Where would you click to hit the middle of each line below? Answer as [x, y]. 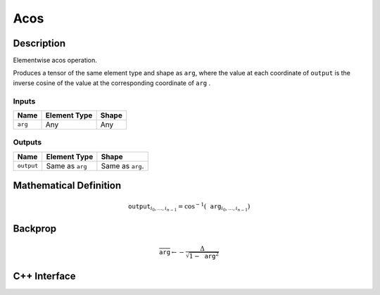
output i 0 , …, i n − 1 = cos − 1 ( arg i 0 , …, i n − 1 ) [189, 207]
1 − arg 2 [204, 255]
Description [39, 43]
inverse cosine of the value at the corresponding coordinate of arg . [112, 83]
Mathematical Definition [67, 186]
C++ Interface [44, 276]
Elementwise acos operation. [55, 61]
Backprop [35, 229]
